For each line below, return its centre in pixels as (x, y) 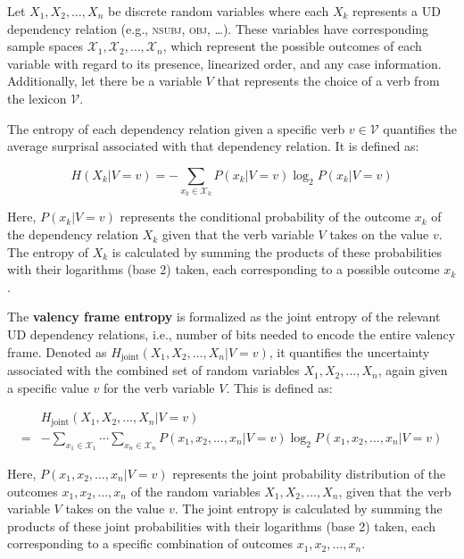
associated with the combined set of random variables (153, 370)
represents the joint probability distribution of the (309, 473)
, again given (413, 370)
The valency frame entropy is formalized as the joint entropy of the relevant (224, 317)
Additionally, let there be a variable (104, 81)
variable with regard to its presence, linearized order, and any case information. (224, 63)
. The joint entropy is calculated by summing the (308, 509)
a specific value (48, 387)
